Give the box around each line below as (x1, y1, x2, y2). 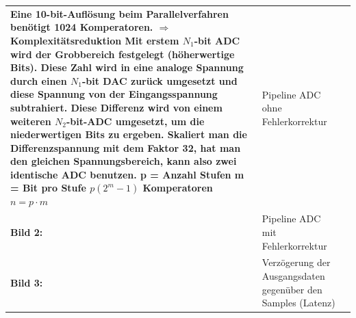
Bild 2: (10, 224, 43, 239)
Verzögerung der (262, 255, 331, 269)
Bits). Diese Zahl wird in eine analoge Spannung (10, 60, 244, 75)
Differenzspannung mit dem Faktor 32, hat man (10, 140, 241, 155)
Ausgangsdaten (262, 268, 325, 282)
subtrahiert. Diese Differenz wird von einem (10, 100, 222, 114)
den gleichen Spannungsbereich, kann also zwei (10, 154, 237, 168)
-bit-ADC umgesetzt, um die (66, 114, 205, 128)
